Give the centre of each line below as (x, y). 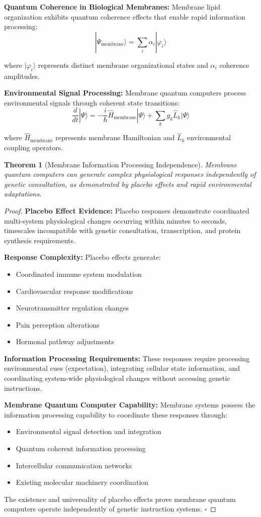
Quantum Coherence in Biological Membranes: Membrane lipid (112, 7)
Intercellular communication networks (74, 465)
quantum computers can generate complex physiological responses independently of (130, 174)
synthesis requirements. (40, 240)
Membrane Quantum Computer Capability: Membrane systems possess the (130, 405)
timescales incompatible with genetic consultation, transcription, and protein (122, 230)
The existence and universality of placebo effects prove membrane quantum (120, 499)
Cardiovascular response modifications (74, 291)
